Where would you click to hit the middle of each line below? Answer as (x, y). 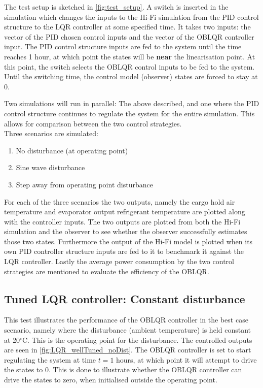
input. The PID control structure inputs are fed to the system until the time (123, 46)
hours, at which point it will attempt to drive (186, 359)
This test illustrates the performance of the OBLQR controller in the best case (126, 320)
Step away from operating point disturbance (84, 184)
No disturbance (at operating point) (72, 150)
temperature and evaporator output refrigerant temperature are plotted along (125, 212)
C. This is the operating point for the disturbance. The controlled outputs (137, 339)
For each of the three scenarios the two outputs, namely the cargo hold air (120, 201)
